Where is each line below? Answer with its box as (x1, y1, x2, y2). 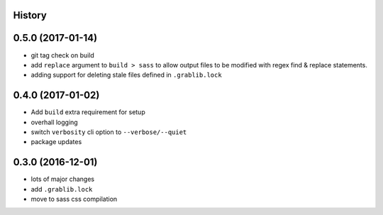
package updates (30, 138, 82, 146)
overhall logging (30, 118, 78, 126)
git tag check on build (30, 50, 95, 60)
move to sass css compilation (30, 195, 118, 204)
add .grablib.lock (30, 184, 93, 193)
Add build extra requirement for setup (30, 108, 145, 116)
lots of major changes (30, 175, 95, 184)
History (13, 9, 48, 21)
